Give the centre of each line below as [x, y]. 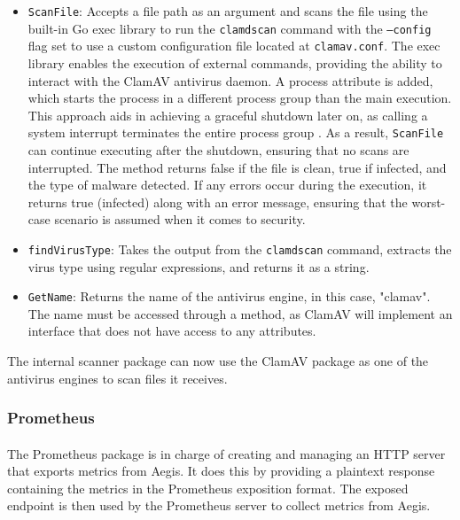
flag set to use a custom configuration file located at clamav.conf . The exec [234, 46]
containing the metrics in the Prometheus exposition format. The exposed [208, 488]
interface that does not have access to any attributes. [172, 331]
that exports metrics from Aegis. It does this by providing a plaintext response [221, 471]
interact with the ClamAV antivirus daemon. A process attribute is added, [230, 80]
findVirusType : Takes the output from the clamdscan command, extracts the [240, 248]
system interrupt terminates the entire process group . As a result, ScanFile [236, 132]
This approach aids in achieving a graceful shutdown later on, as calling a [228, 115]
